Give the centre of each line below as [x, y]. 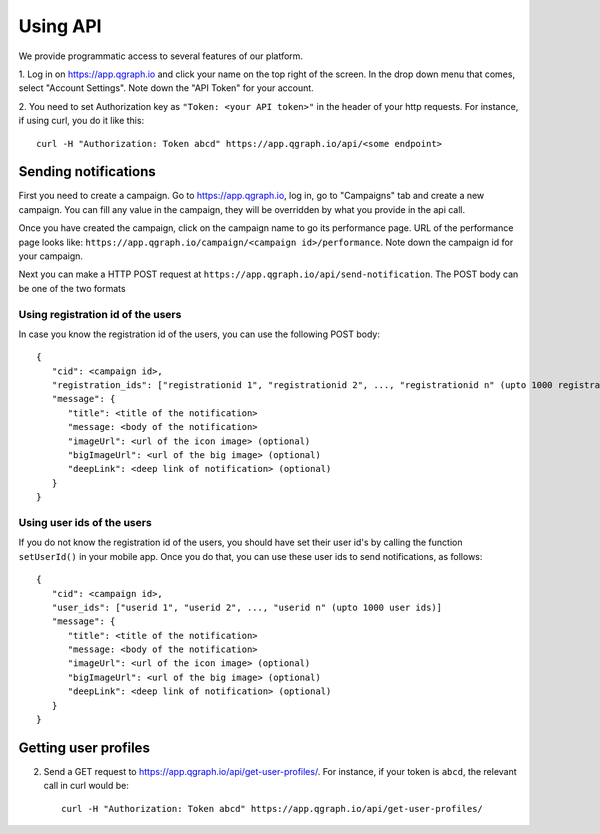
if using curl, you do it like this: [81, 121]
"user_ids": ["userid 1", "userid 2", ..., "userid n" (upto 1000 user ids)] [247, 607]
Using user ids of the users [85, 522]
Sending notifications [87, 171]
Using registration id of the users [100, 314]
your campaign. [51, 256]
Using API [60, 26]
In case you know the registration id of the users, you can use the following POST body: [199, 334]
